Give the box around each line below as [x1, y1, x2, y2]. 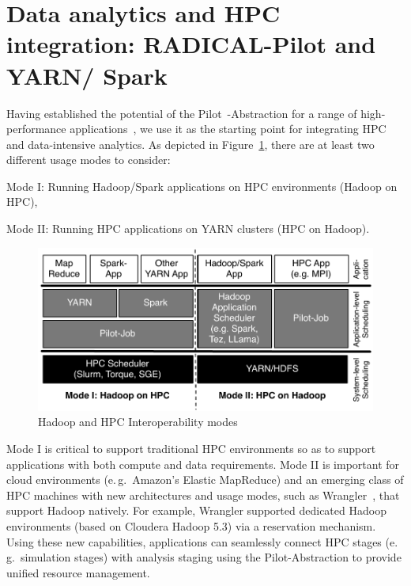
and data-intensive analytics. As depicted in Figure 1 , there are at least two [6, 135, 375, 152]
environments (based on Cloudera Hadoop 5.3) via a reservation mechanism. [6, 518, 376, 534]
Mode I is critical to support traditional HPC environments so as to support [6, 440, 376, 457]
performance [6, 120, 66, 137]
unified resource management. [6, 564, 150, 580]
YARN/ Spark [6, 59, 168, 91]
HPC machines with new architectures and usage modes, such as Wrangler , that [6, 486, 400, 503]
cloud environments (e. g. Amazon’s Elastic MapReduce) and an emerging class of [6, 471, 404, 488]
